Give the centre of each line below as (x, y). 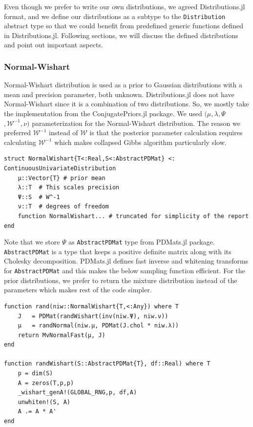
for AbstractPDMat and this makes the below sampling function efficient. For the (125, 271)
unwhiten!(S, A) (44, 402)
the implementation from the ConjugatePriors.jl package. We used (103, 113)
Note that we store (32, 242)
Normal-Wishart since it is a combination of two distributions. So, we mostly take (126, 104)
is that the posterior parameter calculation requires (166, 132)
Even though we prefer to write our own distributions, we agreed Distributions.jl (125, 6)
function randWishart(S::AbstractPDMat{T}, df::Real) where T (107, 364)
